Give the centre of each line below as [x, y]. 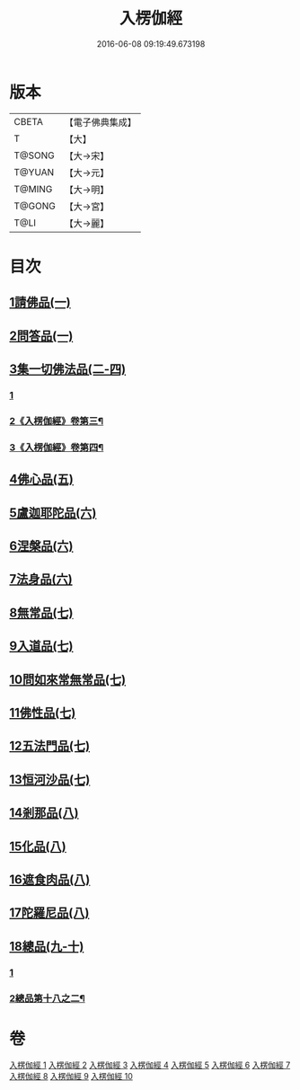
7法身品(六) [41, 579]
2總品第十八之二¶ [47, 998]
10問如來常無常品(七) [68, 679]
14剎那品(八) [44, 813]
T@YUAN [34, 172]
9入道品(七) [41, 647]
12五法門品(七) [50, 746]
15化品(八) [38, 846]
